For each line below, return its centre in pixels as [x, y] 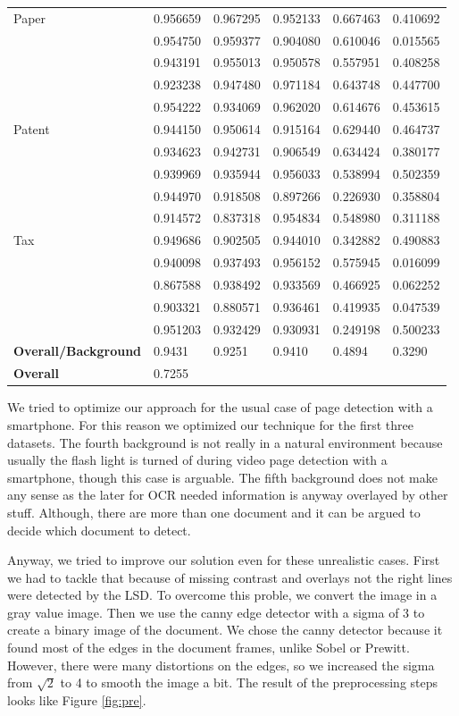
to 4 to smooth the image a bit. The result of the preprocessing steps [249, 682]
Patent [32, 128]
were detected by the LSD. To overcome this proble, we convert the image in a [222, 595]
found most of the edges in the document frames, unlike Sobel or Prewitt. [209, 648]
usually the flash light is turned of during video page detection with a [197, 460]
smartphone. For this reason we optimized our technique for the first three [210, 424]
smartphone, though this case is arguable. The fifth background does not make [222, 477]
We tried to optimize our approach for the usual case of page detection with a [220, 407]
